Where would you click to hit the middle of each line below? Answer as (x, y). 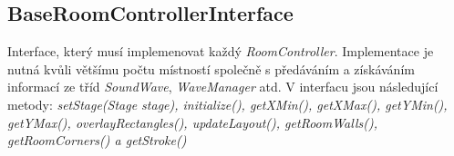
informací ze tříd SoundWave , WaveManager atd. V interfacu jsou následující (223, 87)
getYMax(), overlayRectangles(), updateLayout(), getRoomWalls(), (192, 122)
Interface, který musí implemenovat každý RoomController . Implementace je (221, 51)
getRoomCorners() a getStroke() (97, 140)
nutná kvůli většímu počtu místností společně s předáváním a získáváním (211, 68)
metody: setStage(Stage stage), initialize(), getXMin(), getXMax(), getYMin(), (227, 104)
